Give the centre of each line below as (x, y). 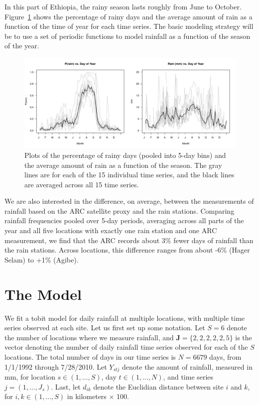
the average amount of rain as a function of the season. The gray (123, 165)
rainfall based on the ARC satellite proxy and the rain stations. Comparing (120, 210)
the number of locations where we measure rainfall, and (89, 337)
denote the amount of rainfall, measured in (187, 366)
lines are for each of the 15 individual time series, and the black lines (129, 175)
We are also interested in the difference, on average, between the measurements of (129, 201)
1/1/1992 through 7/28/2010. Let (56, 366)
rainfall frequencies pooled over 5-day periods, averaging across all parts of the (124, 220)
